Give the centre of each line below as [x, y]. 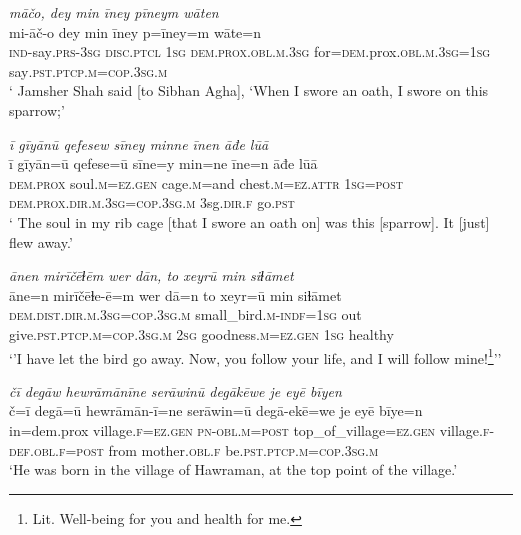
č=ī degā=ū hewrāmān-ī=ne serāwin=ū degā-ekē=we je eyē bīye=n [216, 410]
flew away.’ [41, 241]
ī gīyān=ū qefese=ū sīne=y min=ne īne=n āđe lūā [163, 163]
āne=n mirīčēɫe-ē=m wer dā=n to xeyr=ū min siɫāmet [175, 294]
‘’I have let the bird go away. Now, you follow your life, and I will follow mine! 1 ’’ [255, 356]
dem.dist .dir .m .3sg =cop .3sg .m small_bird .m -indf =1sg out [185, 314]
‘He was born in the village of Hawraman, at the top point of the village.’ [233, 469]
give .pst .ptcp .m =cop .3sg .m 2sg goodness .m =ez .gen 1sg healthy [201, 333]
